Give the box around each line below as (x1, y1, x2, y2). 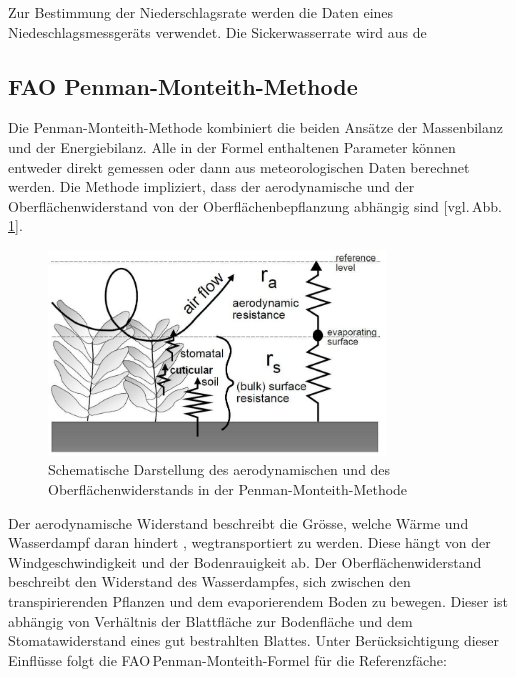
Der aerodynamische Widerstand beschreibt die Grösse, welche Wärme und (8, 512, 469, 533)
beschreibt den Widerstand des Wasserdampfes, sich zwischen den (8, 571, 411, 592)
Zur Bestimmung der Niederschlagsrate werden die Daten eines (8, 2, 394, 22)
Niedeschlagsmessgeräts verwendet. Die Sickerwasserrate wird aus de (8, 21, 427, 42)
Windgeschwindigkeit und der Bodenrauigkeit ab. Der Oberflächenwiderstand (8, 551, 482, 572)
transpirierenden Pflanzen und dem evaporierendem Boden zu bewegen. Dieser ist (8, 590, 508, 611)
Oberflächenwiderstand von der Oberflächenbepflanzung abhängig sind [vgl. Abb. (8, 195, 502, 216)
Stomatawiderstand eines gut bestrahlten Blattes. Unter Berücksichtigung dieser (8, 630, 500, 651)
